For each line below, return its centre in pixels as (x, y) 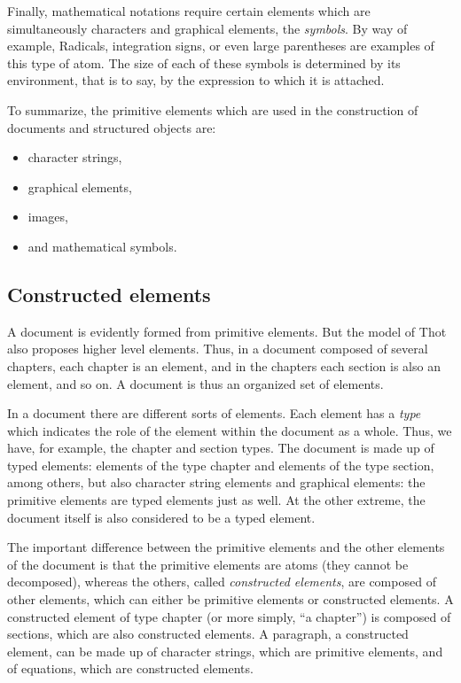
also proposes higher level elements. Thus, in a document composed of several (218, 349)
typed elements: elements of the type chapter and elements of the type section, (221, 465)
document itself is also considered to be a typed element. (161, 517)
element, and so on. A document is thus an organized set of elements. (195, 383)
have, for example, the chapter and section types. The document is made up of (221, 448)
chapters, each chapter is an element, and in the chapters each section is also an (224, 365)
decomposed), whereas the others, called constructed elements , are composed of (222, 582)
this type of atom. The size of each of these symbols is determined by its (204, 62)
